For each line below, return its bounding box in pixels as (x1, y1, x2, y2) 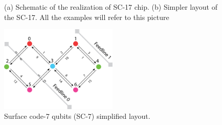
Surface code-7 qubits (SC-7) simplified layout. (4, 111, 150, 121)
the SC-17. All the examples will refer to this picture (4, 11, 169, 22)
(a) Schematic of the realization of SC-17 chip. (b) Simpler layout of (4, 2, 217, 12)
